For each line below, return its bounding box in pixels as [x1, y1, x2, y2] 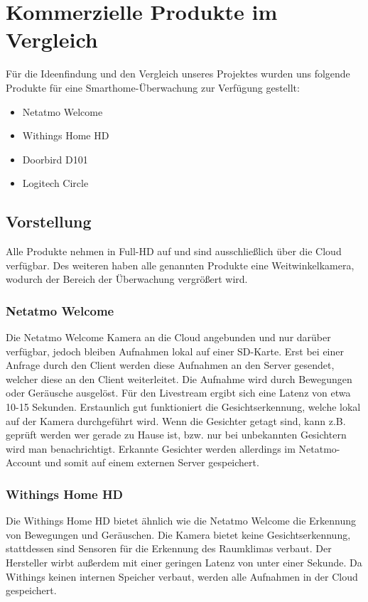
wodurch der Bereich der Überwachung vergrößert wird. [6, 272, 248, 286]
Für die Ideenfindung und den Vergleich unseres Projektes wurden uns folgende [6, 66, 350, 81]
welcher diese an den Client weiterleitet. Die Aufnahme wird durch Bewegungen [6, 371, 352, 386]
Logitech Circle [22, 176, 89, 190]
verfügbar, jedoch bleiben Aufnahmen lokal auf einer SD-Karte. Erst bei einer [6, 343, 344, 358]
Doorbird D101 [22, 151, 88, 166]
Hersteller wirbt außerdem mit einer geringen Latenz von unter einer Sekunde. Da [6, 555, 362, 570]
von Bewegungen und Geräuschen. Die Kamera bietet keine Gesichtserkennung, [6, 527, 351, 542]
